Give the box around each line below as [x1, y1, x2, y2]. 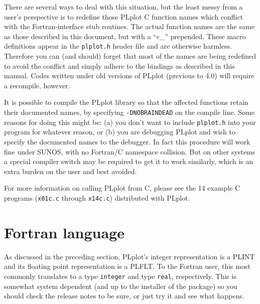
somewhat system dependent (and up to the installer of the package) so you [4, 280, 237, 291]
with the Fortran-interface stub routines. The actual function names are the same [4, 21, 254, 32]
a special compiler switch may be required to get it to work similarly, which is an [4, 156, 253, 167]
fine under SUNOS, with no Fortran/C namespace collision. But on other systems [4, 146, 255, 157]
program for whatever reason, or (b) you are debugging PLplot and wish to [4, 126, 235, 137]
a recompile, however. [4, 80, 70, 90]
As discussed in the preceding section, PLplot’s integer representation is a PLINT [4, 251, 255, 261]
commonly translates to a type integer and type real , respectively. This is [4, 270, 236, 281]
